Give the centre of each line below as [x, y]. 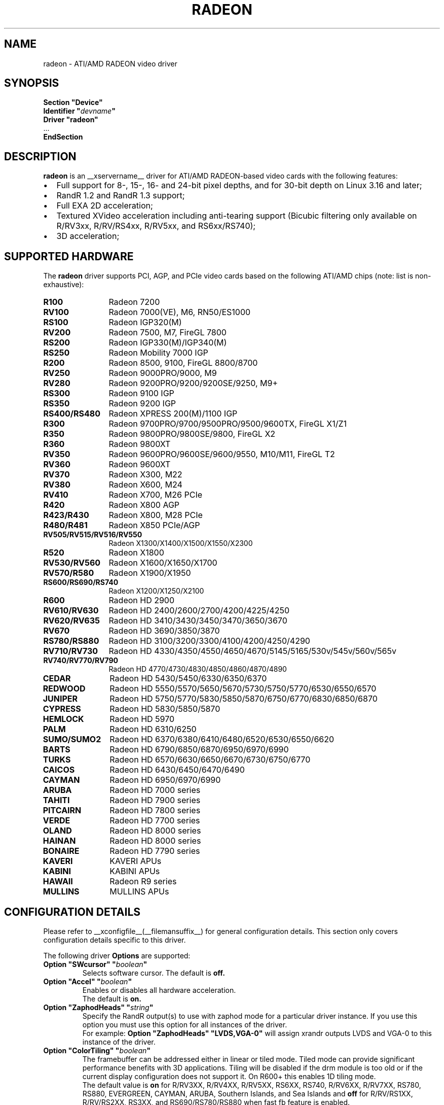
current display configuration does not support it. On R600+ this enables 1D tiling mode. [229, 1076]
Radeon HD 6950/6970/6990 [165, 780]
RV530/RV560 [72, 563]
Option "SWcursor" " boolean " [95, 964]
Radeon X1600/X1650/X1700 [163, 563]
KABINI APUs [135, 871]
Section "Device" [73, 102]
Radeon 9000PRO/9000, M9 [163, 373]
